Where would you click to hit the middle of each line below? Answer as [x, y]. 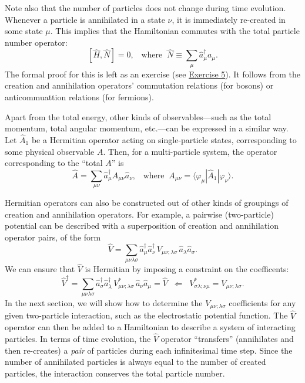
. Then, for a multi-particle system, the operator [190, 151]
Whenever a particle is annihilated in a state [85, 19]
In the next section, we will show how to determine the [104, 302]
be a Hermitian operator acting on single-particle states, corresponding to [164, 139]
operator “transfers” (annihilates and [227, 338]
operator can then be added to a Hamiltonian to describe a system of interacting [150, 327]
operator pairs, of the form [53, 237]
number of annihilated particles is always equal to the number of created [135, 362]
